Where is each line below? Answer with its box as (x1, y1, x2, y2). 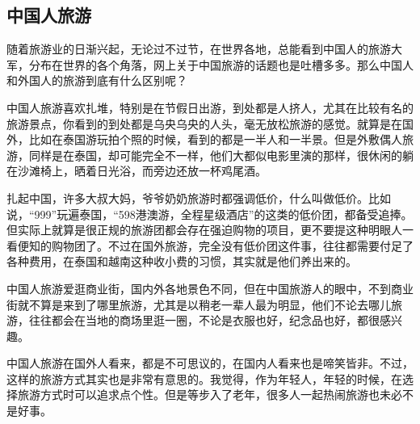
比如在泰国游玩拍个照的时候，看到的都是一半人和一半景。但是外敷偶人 (28, 131, 402, 148)
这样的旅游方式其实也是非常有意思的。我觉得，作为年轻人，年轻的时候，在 (6, 370, 402, 387)
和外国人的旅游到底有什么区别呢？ (6, 72, 187, 89)
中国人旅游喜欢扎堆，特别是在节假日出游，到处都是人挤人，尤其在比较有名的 (6, 99, 414, 115)
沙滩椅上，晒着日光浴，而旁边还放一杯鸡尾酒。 (17, 162, 267, 179)
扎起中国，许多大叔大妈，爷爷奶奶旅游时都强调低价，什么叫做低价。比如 (6, 189, 391, 206)
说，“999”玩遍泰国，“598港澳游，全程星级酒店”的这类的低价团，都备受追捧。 (6, 205, 413, 222)
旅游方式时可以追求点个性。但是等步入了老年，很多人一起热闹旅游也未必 (17, 386, 402, 403)
